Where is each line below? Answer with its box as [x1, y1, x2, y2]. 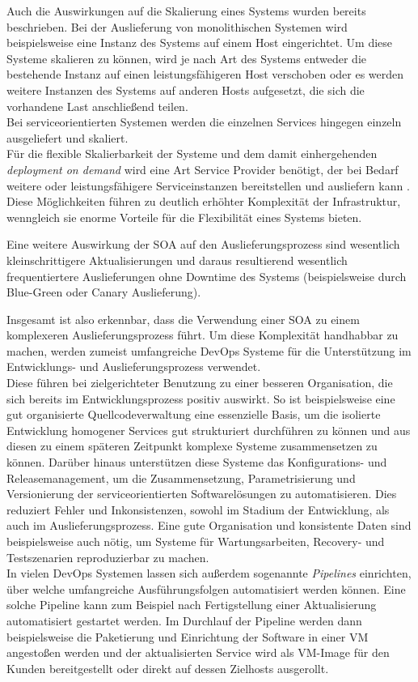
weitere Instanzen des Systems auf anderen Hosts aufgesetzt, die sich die [6, 81, 365, 98]
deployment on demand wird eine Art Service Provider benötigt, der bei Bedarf [6, 160, 399, 177]
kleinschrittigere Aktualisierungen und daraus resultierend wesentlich [6, 251, 348, 268]
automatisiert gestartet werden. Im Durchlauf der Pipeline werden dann [6, 612, 362, 629]
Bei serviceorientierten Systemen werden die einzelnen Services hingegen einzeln [6, 113, 402, 130]
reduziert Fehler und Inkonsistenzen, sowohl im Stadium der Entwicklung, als [6, 501, 390, 518]
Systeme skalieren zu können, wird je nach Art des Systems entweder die [6, 49, 366, 66]
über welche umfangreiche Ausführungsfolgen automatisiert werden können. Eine [6, 580, 406, 597]
